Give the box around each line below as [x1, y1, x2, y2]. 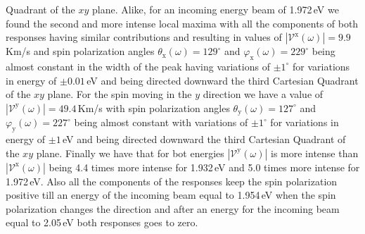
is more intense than [271, 145, 359, 160]
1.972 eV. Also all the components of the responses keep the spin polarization [6, 173, 338, 188]
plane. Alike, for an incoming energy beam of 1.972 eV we [92, 2, 339, 16]
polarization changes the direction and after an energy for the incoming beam [6, 201, 340, 216]
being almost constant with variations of [74, 115, 248, 130]
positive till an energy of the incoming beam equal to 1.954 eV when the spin [6, 187, 336, 202]
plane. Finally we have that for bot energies [36, 145, 224, 160]
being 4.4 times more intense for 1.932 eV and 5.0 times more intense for [49, 159, 360, 174]
